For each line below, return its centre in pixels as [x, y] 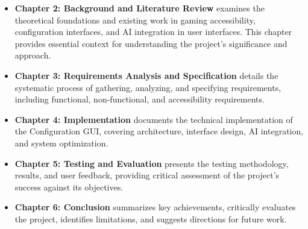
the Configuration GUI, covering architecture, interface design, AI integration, [159, 131]
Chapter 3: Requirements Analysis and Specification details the [146, 75]
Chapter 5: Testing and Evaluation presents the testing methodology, [152, 163]
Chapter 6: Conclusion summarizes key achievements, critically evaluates [155, 207]
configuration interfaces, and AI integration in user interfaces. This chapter [153, 32]
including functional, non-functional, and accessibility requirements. [140, 99]
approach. [33, 55]
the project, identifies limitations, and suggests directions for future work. [151, 218]
